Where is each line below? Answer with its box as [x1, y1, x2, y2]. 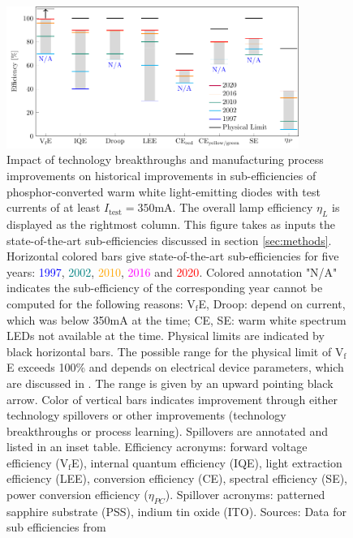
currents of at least [6, 199, 101, 216]
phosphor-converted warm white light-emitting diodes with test [6, 183, 321, 200]
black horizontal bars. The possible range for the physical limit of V [6, 342, 344, 359]
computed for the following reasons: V [6, 295, 196, 312]
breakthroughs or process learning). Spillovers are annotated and [6, 422, 329, 439]
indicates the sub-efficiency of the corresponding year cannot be [6, 279, 323, 296]
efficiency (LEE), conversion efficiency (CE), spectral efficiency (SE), [6, 470, 347, 487]
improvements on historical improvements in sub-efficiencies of [6, 166, 316, 183]
